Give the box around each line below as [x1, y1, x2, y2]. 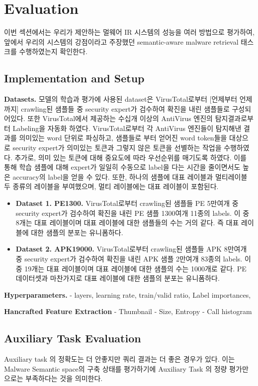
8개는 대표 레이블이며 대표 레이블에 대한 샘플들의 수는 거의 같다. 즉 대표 [15, 217, 239, 228]
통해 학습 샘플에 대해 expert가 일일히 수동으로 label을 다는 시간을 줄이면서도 [4, 162, 241, 172]
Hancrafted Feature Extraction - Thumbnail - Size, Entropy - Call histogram [4, 306, 252, 317]
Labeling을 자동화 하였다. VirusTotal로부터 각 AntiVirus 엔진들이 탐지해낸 [12, 123, 242, 133]
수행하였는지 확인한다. [19, 46, 87, 57]
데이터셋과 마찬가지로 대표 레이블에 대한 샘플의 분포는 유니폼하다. [15, 273, 220, 283]
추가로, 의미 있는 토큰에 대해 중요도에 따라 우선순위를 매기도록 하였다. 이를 [14, 152, 247, 162]
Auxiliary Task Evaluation [4, 330, 141, 346]
